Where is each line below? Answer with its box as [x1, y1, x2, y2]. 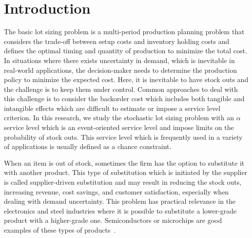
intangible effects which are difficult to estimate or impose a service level [4, 103, 221, 113]
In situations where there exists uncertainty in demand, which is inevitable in [4, 55, 235, 65]
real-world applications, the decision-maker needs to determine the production [4, 65, 237, 75]
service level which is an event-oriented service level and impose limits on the [4, 122, 234, 132]
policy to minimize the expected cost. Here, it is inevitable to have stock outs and [4, 74, 249, 85]
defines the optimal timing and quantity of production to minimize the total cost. [4, 45, 247, 56]
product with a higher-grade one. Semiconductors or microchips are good [4, 215, 222, 225]
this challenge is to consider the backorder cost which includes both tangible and [4, 93, 245, 104]
